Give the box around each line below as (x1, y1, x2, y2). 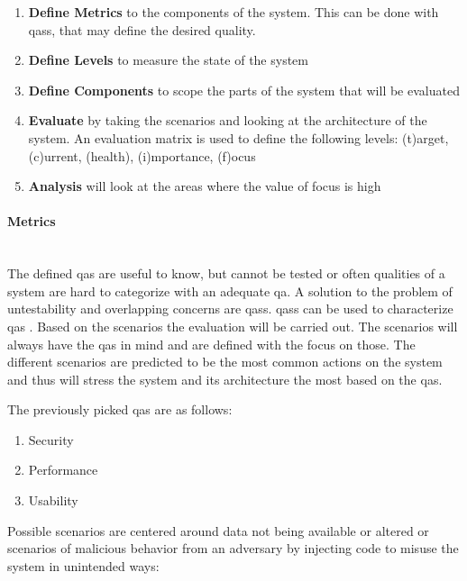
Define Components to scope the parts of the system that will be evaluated (28, 80, 460, 99)
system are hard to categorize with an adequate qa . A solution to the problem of (7, 281, 453, 300)
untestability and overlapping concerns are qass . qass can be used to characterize (7, 299, 453, 318)
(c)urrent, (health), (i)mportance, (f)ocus (28, 146, 256, 165)
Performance (28, 460, 98, 479)
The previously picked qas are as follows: (7, 400, 233, 419)
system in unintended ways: (7, 556, 160, 575)
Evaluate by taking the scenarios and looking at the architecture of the (28, 111, 427, 130)
